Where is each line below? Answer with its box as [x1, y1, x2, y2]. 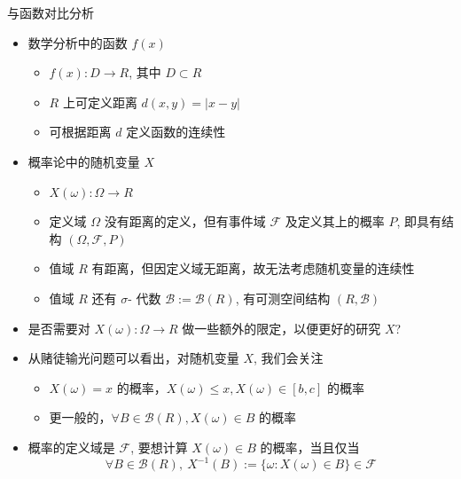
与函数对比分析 [7, 4, 94, 21]
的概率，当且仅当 [260, 437, 360, 456]
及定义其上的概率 [285, 212, 385, 231]
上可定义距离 [62, 92, 137, 111]
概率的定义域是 [27, 437, 115, 456]
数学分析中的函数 [27, 33, 128, 51]
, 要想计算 [130, 437, 188, 456]
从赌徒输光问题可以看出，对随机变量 [27, 349, 239, 367]
